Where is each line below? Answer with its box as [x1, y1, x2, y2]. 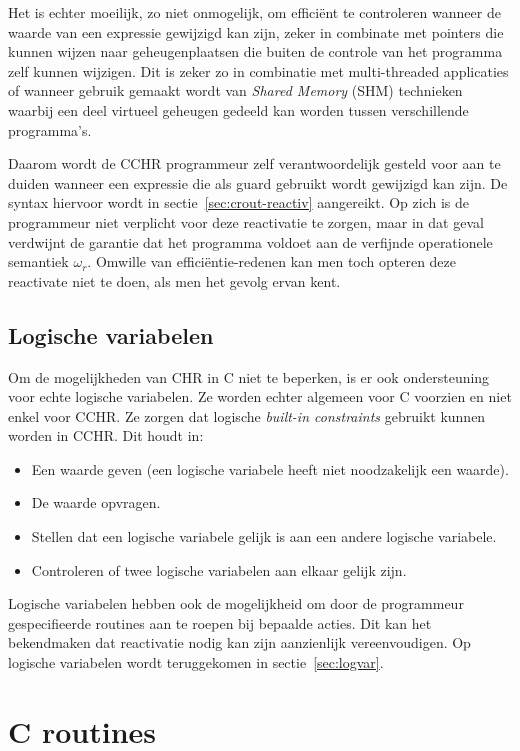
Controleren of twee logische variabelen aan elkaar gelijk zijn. [31, 559, 407, 580]
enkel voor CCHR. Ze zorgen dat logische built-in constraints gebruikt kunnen [8, 405, 486, 426]
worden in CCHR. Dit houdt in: [8, 425, 204, 446]
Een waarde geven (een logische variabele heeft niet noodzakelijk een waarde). [31, 458, 509, 479]
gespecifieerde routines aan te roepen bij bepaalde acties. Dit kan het [8, 612, 432, 633]
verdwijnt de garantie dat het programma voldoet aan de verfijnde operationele [8, 231, 493, 252]
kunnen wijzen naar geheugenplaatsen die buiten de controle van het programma [8, 41, 503, 62]
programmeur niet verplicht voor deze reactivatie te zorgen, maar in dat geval [8, 211, 484, 232]
